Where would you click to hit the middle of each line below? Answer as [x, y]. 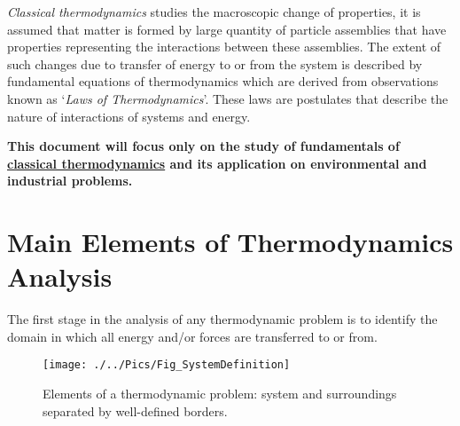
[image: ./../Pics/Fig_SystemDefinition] [167, 365]
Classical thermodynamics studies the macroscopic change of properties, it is [214, 12]
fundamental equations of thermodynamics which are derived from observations [223, 81]
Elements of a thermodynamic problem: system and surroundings [220, 394]
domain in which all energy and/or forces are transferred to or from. [192, 336]
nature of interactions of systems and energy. [129, 116]
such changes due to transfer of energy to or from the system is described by [215, 63]
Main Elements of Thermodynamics [230, 242]
